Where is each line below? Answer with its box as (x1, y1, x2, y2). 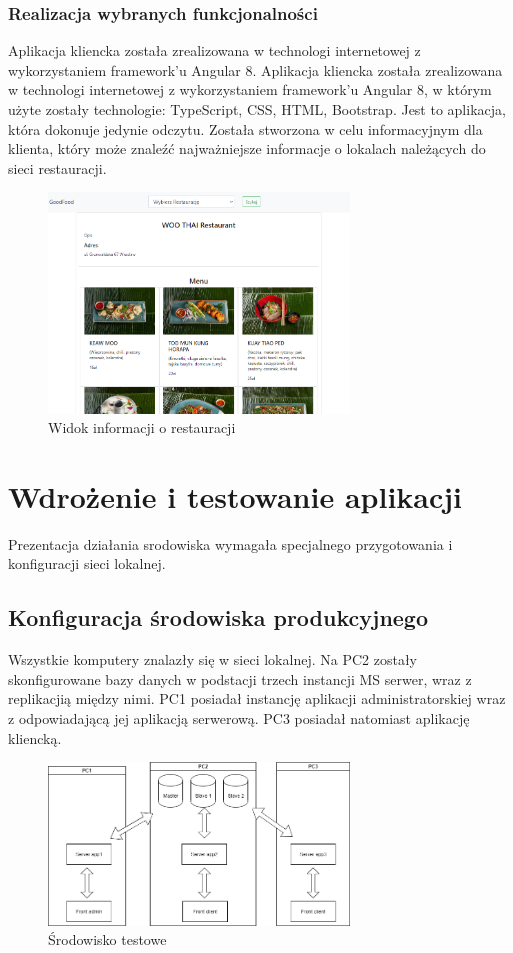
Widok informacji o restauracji (48, 417, 236, 438)
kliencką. (8, 727, 62, 748)
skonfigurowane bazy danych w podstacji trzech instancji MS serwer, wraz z (8, 668, 472, 689)
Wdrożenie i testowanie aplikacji (8, 475, 463, 516)
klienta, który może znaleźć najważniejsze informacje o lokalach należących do (8, 138, 486, 159)
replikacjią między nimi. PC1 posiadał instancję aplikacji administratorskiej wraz (8, 688, 506, 709)
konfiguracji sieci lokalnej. (8, 553, 166, 574)
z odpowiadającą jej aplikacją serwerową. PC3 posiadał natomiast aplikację (8, 708, 470, 728)
